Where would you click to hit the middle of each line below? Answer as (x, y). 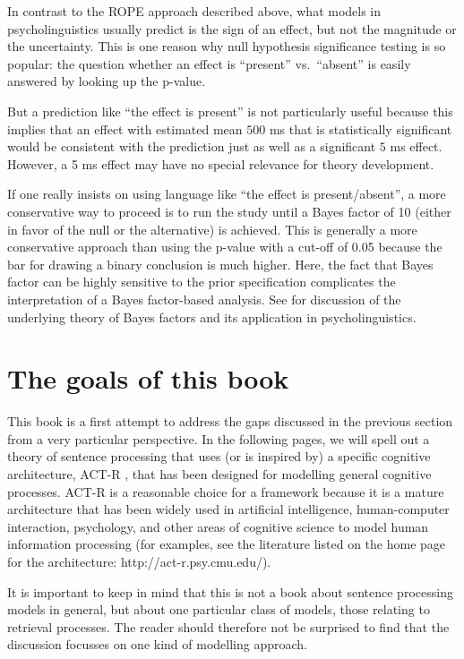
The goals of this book (148, 378)
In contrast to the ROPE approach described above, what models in (194, 11)
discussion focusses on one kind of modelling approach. (157, 644)
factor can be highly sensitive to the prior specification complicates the (202, 282)
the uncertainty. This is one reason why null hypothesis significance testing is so (227, 46)
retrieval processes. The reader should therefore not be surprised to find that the (228, 626)
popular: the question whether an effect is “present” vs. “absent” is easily (209, 63)
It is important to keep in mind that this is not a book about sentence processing (230, 591)
